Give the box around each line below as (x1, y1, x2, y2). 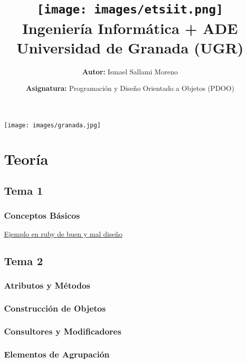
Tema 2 (4, 253, 43, 268)
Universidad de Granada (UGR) (16, 37, 244, 57)
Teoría (4, 148, 48, 169)
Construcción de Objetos (4, 302, 106, 314)
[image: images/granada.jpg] (4, 121, 101, 129)
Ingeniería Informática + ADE (22, 17, 238, 38)
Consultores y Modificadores (4, 325, 121, 337)
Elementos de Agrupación (4, 348, 110, 360)
